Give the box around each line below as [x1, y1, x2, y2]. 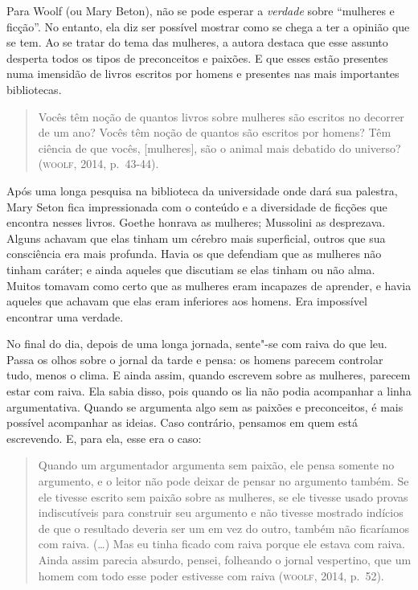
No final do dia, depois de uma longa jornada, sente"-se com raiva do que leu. [6, 335, 387, 352]
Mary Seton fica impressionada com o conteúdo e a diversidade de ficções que [6, 198, 387, 215]
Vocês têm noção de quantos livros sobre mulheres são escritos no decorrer [38, 108, 404, 125]
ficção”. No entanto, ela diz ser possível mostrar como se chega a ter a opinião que [6, 18, 410, 35]
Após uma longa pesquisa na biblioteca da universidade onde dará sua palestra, [6, 182, 398, 199]
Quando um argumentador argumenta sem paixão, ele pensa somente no [38, 457, 395, 473]
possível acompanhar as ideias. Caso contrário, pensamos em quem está [6, 414, 359, 431]
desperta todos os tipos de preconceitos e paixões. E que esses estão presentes [6, 49, 388, 66]
